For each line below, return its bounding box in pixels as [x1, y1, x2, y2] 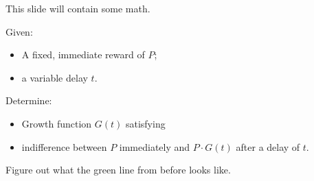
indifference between [21, 139, 107, 154]
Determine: [5, 93, 52, 108]
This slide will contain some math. [5, 1, 150, 15]
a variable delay [21, 70, 88, 84]
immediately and [119, 139, 190, 154]
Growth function [21, 116, 92, 130]
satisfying [125, 116, 166, 130]
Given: [5, 24, 33, 38]
